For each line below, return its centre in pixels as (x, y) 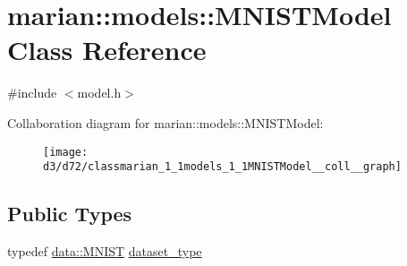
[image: (66, 152)
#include (32, 93)
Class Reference (107, 50)
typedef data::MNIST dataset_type (105, 251)
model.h (99, 93)
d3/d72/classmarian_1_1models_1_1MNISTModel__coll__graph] (222, 167)
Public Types (70, 214)
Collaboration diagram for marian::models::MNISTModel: (165, 122)
